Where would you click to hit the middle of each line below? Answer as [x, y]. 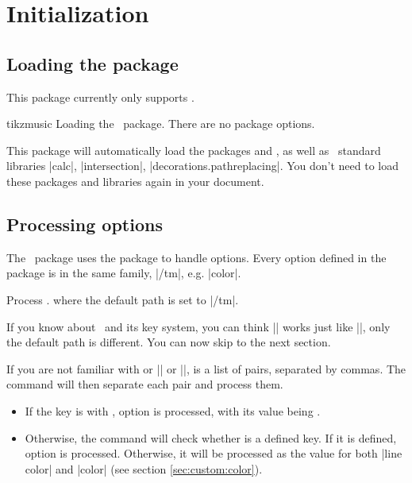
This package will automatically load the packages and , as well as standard [194, 150]
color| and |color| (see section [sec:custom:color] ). [144, 468]
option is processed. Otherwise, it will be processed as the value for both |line [214, 453]
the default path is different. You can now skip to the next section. [169, 342]
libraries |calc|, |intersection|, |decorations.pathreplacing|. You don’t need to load [202, 166]
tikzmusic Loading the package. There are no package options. [161, 124]
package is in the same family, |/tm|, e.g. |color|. [124, 273]
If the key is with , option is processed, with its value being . [173, 410]
